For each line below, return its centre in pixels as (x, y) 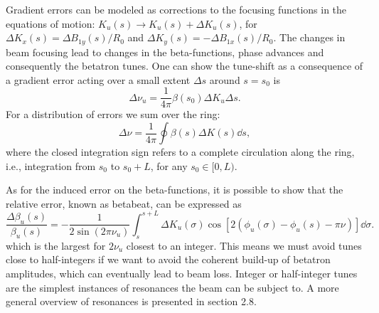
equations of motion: (50, 23)
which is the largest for (56, 245)
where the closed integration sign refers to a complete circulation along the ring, (180, 152)
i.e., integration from (51, 165)
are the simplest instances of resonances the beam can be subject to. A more (172, 287)
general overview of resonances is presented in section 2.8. (131, 301)
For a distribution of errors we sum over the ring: (113, 114)
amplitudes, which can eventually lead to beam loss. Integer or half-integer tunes (182, 273)
